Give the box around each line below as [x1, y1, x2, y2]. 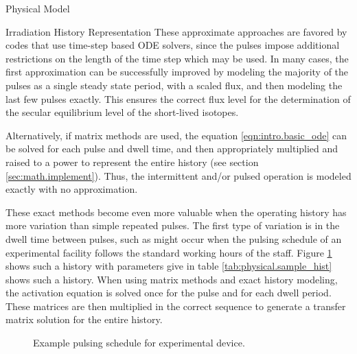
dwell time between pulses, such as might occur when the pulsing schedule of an [5, 231, 342, 246]
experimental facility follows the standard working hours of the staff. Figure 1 [5, 245, 332, 259]
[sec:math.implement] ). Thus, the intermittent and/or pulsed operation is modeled [5, 168, 352, 182]
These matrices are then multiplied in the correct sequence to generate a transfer [5, 298, 346, 313]
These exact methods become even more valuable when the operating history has [5, 204, 347, 219]
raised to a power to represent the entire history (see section [5, 154, 259, 169]
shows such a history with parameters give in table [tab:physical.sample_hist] [5, 259, 332, 273]
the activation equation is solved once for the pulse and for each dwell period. [5, 285, 332, 300]
